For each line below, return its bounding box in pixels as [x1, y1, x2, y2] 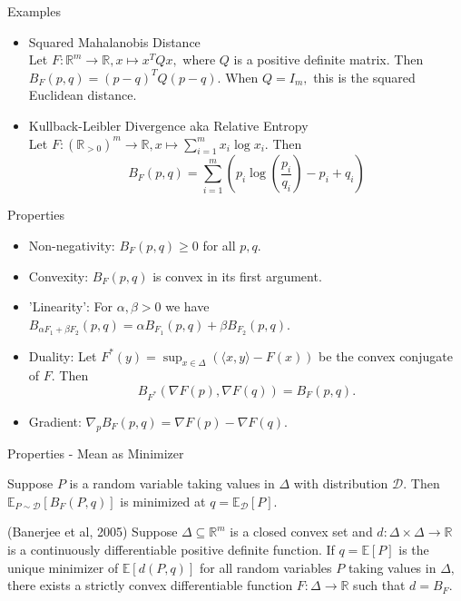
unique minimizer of [7, 557, 119, 576]
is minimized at [120, 491, 206, 510]
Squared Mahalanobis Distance [28, 32, 201, 51]
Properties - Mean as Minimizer [7, 443, 184, 462]
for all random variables [199, 557, 332, 576]
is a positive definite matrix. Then [233, 50, 424, 69]
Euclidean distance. [28, 85, 137, 104]
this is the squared [313, 67, 416, 86]
